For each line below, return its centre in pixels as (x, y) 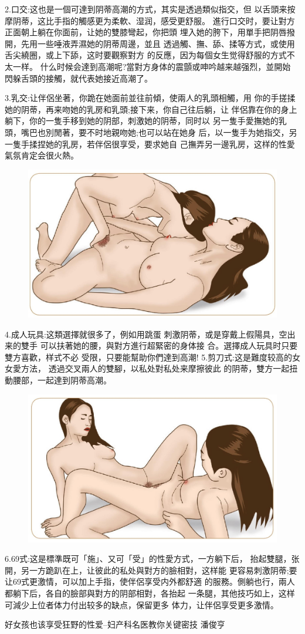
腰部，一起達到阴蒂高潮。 (62, 380)
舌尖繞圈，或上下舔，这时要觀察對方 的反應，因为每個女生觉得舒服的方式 (146, 55)
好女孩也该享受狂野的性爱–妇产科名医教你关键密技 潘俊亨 (115, 624)
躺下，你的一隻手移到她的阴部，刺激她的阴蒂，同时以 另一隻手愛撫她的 (142, 121)
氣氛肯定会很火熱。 (42, 155)
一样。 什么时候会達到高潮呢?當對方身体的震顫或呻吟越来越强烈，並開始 (152, 66)
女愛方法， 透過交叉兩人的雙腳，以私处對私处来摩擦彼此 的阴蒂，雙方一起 (147, 368)
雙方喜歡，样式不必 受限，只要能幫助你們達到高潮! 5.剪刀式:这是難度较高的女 (152, 357)
